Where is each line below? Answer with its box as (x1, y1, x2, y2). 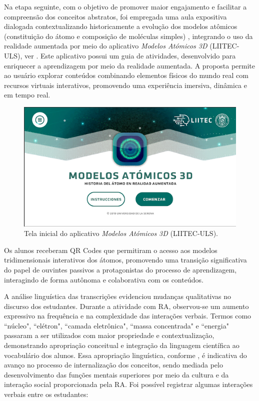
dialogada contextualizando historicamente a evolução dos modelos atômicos (4, 21, 237, 31)
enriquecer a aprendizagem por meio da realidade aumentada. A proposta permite (4, 60, 255, 70)
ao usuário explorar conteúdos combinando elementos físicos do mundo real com (4, 70, 248, 80)
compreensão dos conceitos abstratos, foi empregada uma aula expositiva (4, 11, 227, 21)
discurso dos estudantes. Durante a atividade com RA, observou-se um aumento (4, 300, 249, 311)
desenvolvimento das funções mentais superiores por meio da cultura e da (4, 369, 229, 379)
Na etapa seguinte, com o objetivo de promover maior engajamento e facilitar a (4, 1, 247, 11)
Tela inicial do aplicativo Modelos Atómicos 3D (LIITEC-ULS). (24, 228, 218, 238)
